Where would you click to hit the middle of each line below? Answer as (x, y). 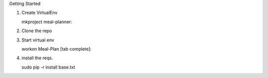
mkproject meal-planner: (47, 22)
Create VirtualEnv (39, 13)
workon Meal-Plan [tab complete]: (57, 49)
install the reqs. (37, 58)
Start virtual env (38, 40)
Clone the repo (37, 31)
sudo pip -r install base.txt (48, 67)
